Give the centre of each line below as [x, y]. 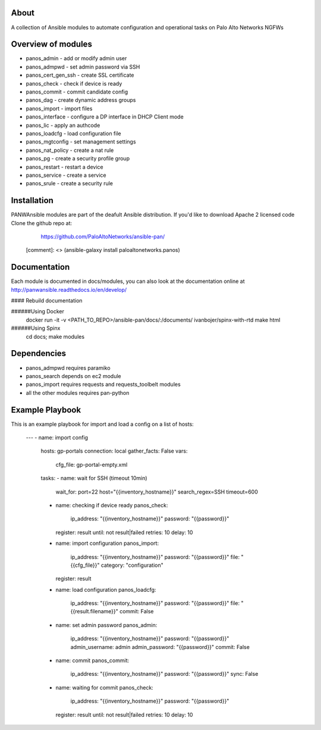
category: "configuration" [132, 565]
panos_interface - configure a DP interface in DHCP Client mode [105, 117]
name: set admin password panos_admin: [106, 625]
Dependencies [39, 353]
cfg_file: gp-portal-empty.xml [92, 464]
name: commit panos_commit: [92, 660]
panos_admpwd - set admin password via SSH [83, 67]
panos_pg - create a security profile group [78, 158]
